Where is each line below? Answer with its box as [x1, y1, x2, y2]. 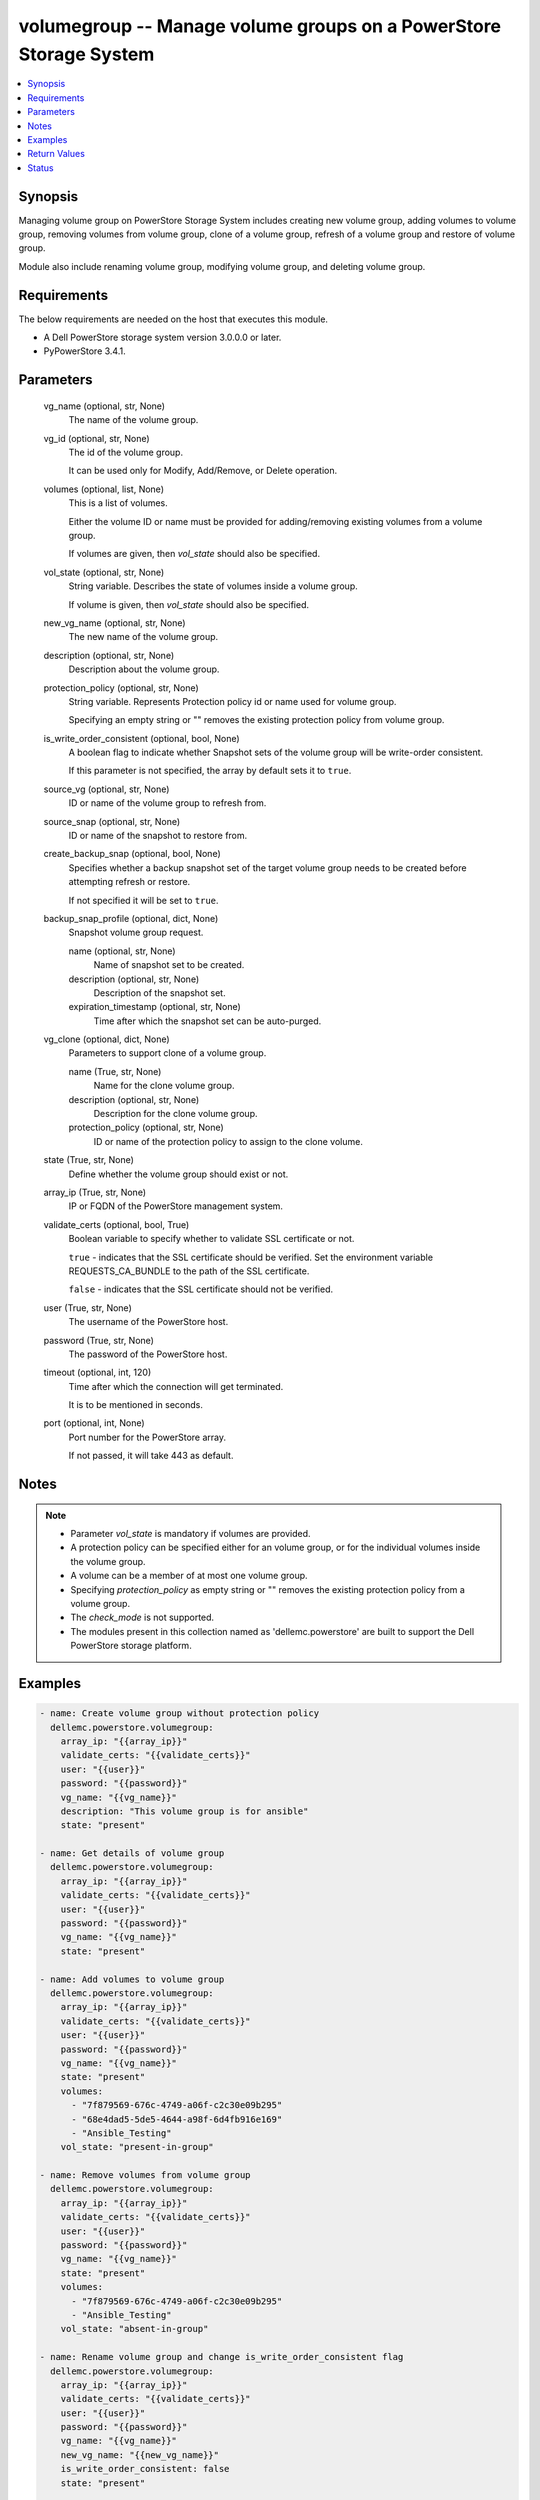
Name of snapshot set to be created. [93, 959, 245, 971]
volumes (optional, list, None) [43, 483, 165, 495]
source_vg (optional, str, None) [43, 783, 170, 795]
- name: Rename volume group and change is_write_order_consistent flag [39, 2351, 404, 2363]
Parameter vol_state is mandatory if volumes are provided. [70, 1528, 311, 1540]
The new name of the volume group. [68, 631, 219, 643]
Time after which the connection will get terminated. [68, 1380, 284, 1392]
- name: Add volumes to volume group [39, 1973, 225, 1985]
